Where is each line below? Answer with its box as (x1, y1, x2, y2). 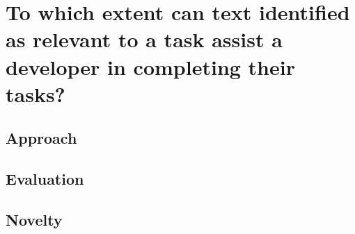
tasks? (6, 79, 65, 108)
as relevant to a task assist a (6, 25, 283, 53)
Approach (6, 127, 77, 149)
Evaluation (6, 168, 84, 190)
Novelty (6, 208, 63, 230)
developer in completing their (6, 52, 295, 81)
